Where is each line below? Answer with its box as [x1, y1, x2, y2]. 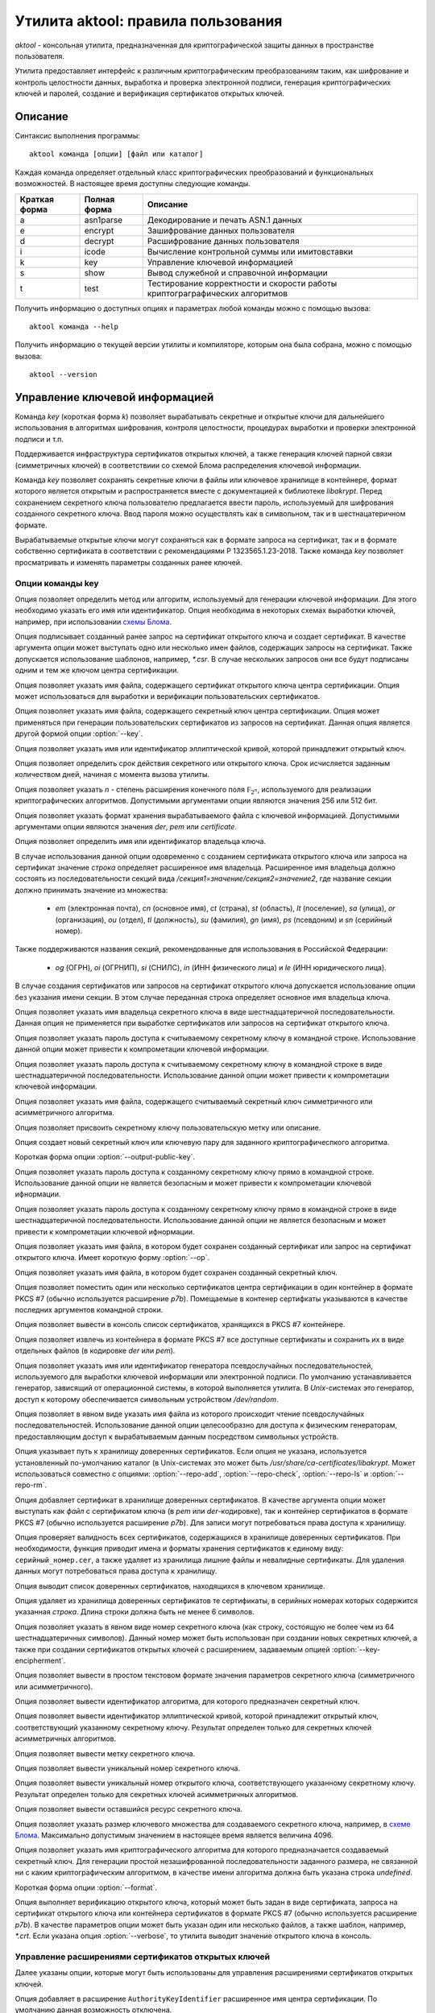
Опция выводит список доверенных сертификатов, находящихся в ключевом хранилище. [14, 1581, 325, 1590]
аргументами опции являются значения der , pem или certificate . [14, 821, 238, 831]
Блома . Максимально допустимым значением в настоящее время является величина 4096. [14, 1830, 333, 1840]
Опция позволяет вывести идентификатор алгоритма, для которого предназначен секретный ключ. [14, 1697, 360, 1706]
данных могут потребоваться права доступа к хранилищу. [14, 1566, 217, 1576]
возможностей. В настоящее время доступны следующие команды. [14, 179, 251, 188]
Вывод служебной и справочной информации [147, 267, 328, 278]
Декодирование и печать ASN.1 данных [147, 214, 302, 225]
